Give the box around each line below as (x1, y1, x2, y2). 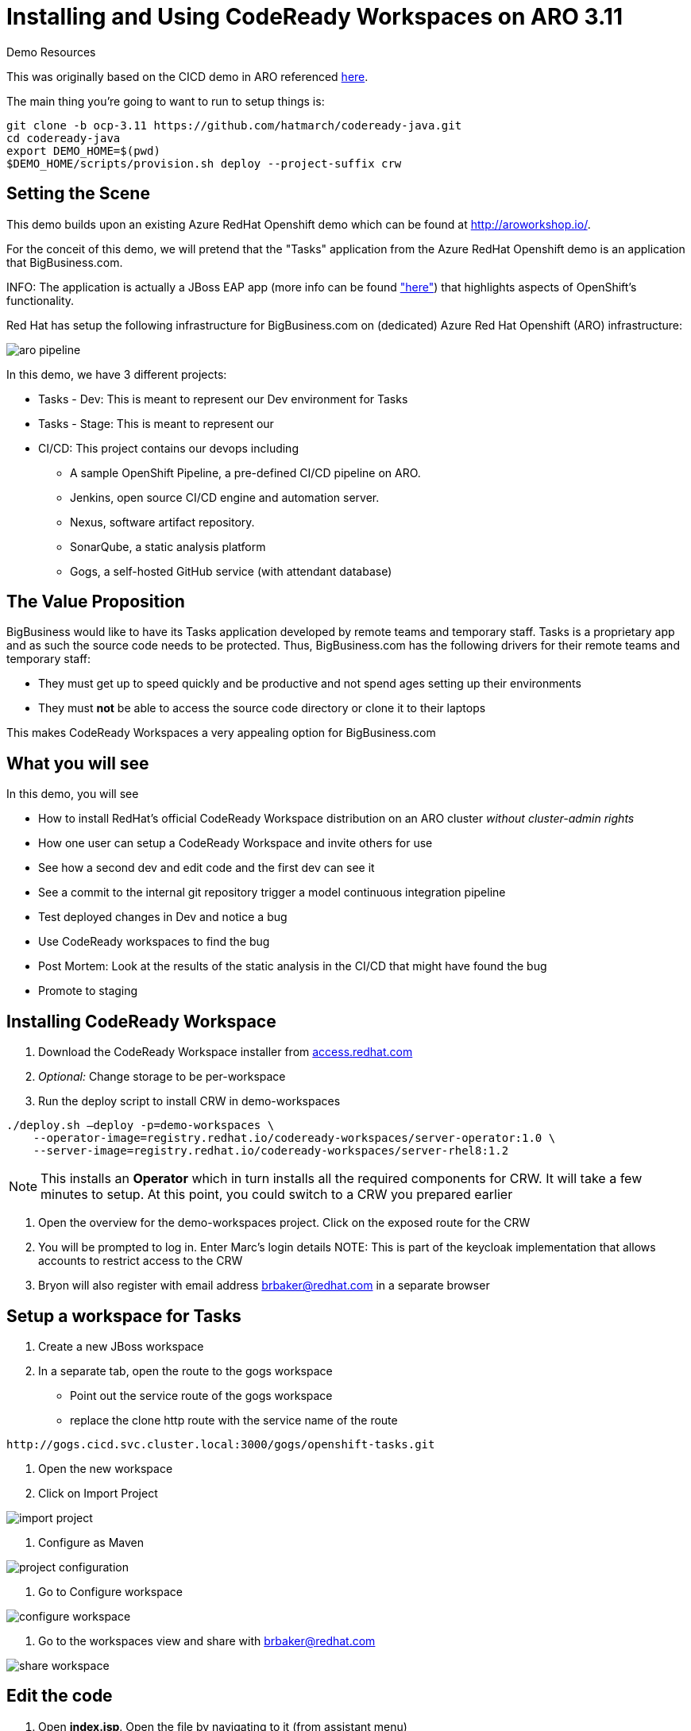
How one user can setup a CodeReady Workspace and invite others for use (38, 836, 433, 850)
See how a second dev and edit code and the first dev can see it (38, 861, 375, 875)
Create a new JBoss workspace (38, 1339, 204, 1353)
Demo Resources (6, 44, 96, 59)
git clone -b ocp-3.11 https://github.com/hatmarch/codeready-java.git (6, 118, 462, 132)
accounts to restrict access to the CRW (38, 1254, 243, 1268)
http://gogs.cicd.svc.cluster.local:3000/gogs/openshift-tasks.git (6, 1437, 435, 1451)
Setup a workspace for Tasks (6, 1305, 241, 1326)
